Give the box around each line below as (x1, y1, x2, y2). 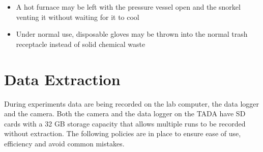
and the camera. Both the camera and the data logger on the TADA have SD (4, 108, 246, 119)
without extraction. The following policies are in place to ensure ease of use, (4, 128, 241, 139)
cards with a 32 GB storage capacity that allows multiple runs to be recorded (4, 118, 246, 129)
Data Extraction (4, 68, 121, 89)
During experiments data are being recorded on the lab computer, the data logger (4, 98, 259, 109)
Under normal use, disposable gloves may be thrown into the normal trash (16, 29, 248, 39)
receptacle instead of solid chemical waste (16, 38, 145, 49)
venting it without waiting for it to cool (16, 11, 139, 22)
